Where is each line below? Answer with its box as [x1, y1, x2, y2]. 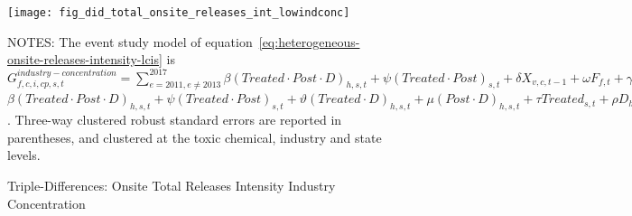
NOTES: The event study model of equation [7, 32, 253, 51]
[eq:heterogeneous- [258, 32, 360, 51]
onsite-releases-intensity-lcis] [7, 50, 163, 69]
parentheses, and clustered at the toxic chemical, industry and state [7, 127, 382, 146]
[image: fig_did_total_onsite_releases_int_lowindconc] [7, 6, 350, 19]
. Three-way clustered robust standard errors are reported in [7, 110, 342, 129]
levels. [7, 146, 41, 164]
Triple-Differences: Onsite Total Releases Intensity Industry [7, 176, 336, 195]
